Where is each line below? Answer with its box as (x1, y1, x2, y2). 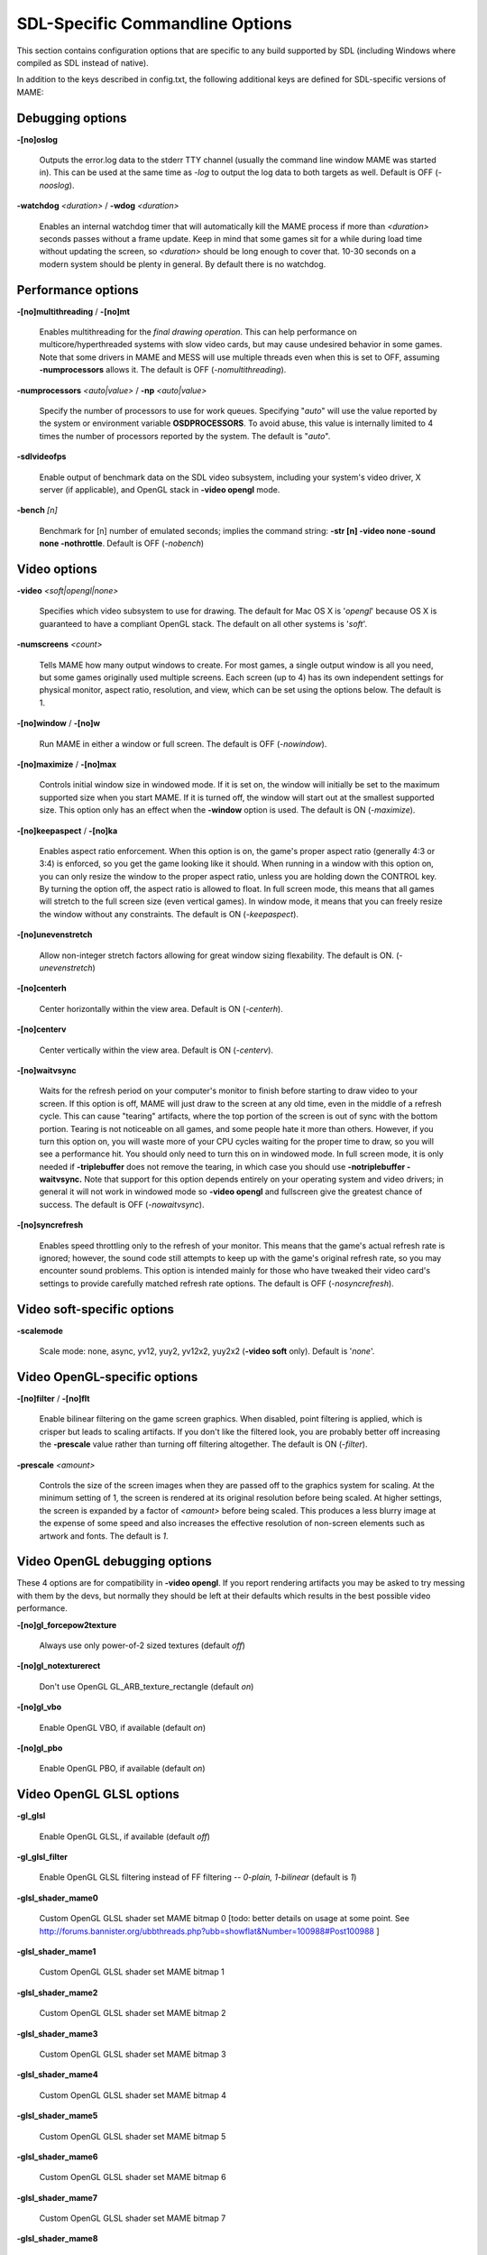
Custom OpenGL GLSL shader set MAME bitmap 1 (39, 1966, 225, 1977)
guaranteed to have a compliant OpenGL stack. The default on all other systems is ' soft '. (39, 618, 367, 629)
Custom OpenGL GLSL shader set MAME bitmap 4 (39, 2089, 227, 2101)
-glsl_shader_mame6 (16, 2151, 98, 2162)
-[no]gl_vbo (16, 1701, 62, 1713)
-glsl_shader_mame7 (16, 2192, 98, 2203)
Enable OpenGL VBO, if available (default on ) (39, 1722, 207, 1733)
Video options (16, 561, 98, 576)
